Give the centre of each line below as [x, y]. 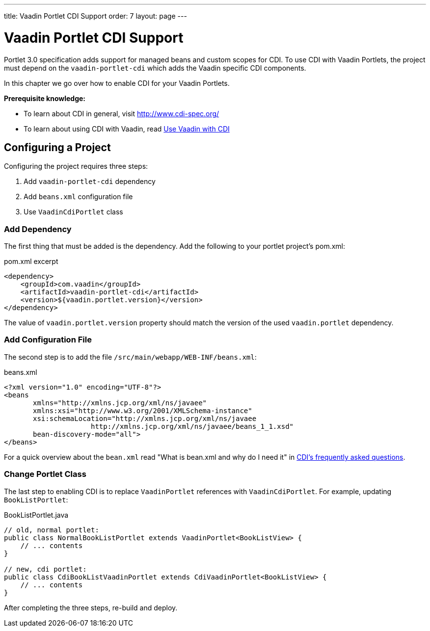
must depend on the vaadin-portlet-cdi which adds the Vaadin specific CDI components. [155, 68]
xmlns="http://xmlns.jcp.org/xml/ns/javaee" [120, 403]
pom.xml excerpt [31, 262]
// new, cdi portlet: [45, 569]
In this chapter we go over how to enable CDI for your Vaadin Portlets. [117, 83]
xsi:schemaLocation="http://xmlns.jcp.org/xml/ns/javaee [145, 418]
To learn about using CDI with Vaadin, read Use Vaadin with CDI [127, 129]
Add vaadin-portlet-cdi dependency [90, 182]
